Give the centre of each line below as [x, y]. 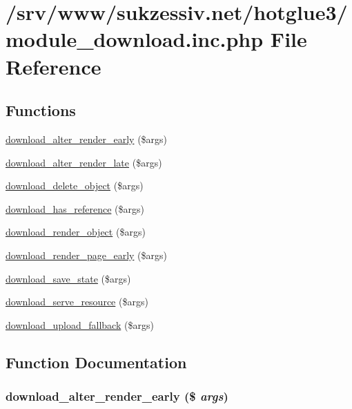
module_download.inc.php [135, 39]
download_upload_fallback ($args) [80, 324]
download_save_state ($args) [68, 278]
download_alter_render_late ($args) [84, 162]
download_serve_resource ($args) [77, 302]
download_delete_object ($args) [75, 186]
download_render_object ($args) [76, 232]
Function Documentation [96, 362]
